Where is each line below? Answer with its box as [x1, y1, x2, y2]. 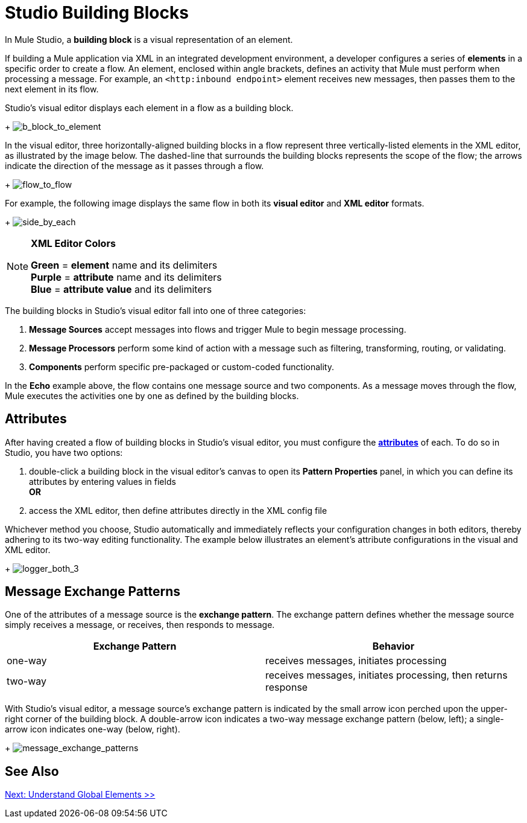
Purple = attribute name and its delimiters [31, 271, 222, 283]
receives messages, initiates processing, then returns [265, 669, 508, 682]
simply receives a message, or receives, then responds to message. [5, 620, 275, 630]
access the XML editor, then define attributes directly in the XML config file [29, 505, 327, 516]
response [265, 681, 308, 694]
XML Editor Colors [31, 237, 116, 249]
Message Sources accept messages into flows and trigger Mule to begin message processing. [29, 324, 406, 335]
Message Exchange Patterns [5, 584, 181, 600]
